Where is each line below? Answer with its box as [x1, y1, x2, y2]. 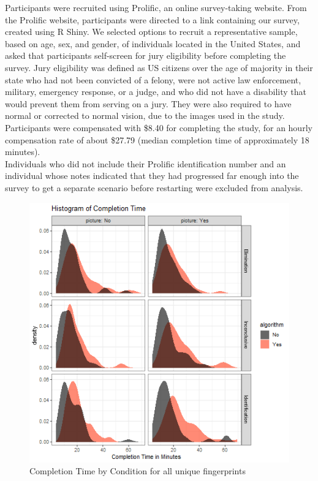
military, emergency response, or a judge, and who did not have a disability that [5, 85, 306, 98]
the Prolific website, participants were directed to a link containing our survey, [5, 13, 300, 26]
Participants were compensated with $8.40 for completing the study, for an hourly [5, 121, 312, 134]
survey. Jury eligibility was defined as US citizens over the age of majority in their [5, 61, 313, 74]
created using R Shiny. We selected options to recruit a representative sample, [5, 25, 298, 38]
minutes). [5, 145, 40, 158]
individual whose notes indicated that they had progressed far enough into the [5, 169, 299, 182]
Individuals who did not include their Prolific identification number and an [5, 157, 286, 170]
